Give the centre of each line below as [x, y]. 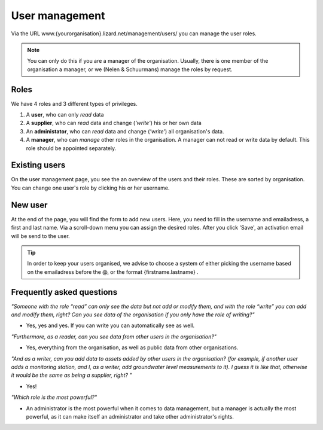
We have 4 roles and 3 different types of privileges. [74, 103]
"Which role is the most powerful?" [54, 397]
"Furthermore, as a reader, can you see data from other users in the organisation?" [114, 336]
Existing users [38, 165]
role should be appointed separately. [71, 148]
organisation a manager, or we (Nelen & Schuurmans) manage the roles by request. [130, 69]
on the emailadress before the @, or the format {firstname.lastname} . [113, 272]
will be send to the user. [40, 236]
